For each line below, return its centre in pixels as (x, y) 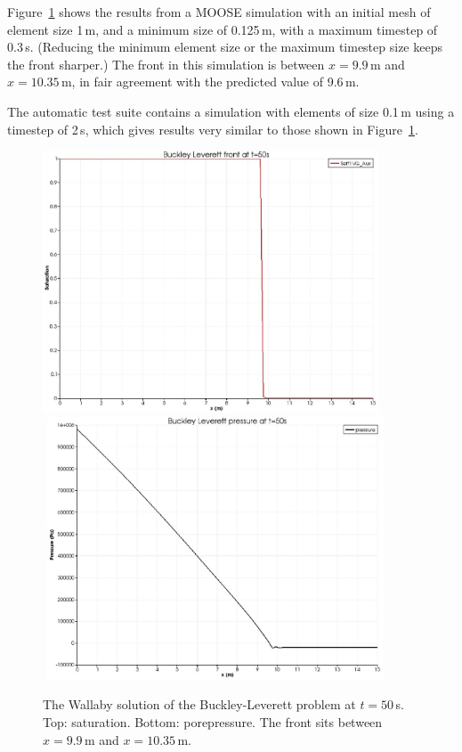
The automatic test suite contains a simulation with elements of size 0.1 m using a (231, 111)
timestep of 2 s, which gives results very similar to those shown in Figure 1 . (213, 129)
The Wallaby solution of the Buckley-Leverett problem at (199, 704)
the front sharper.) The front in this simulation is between (166, 64)
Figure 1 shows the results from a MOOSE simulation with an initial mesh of (219, 12)
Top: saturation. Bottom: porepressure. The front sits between (213, 721)
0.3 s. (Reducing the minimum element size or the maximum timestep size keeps (225, 47)
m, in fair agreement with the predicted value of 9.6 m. (210, 82)
